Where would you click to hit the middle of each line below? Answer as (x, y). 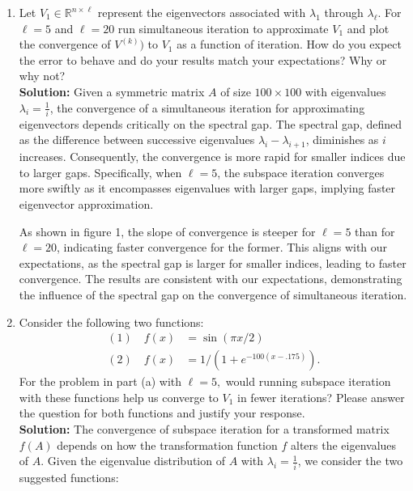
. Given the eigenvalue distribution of (133, 461)
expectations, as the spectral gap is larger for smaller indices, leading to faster (213, 262)
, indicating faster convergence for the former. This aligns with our (222, 247)
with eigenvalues (345, 91)
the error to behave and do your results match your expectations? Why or (203, 59)
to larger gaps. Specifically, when (100, 172)
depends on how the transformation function (167, 444)
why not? (42, 76)
